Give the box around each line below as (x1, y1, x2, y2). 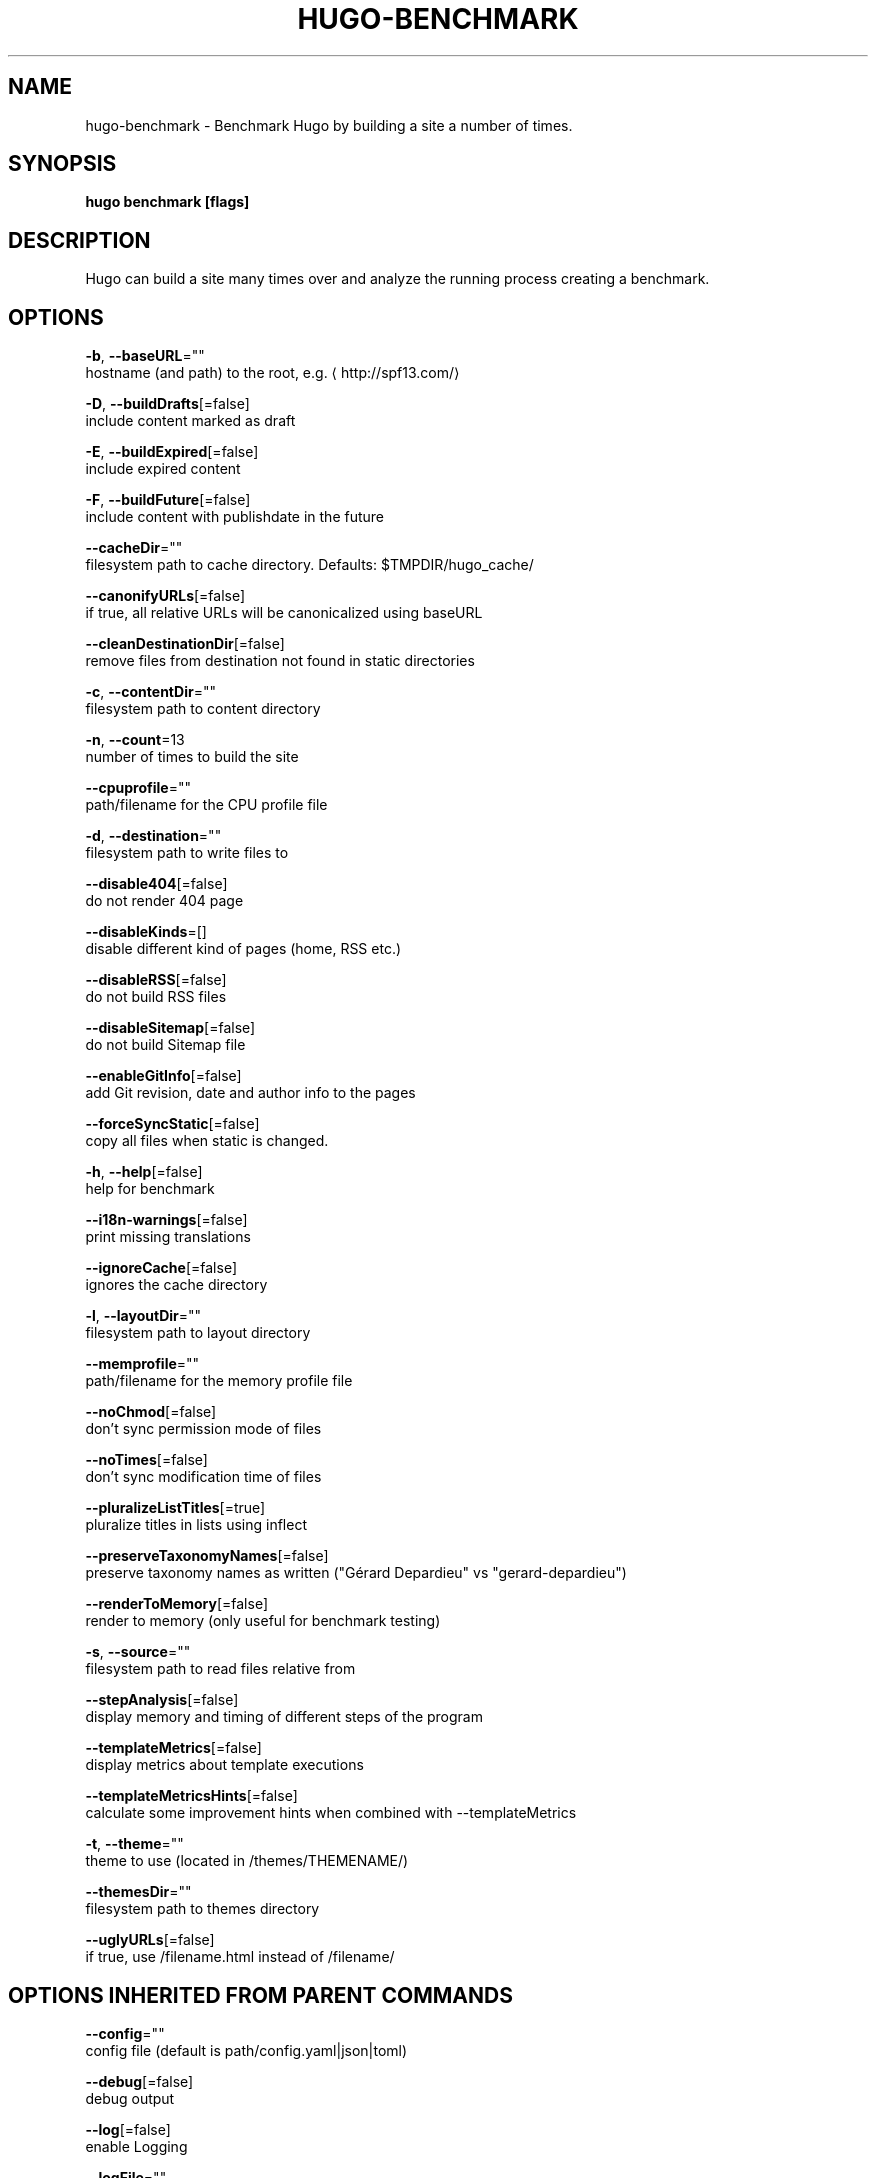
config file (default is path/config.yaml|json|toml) (85, 2041, 408, 2059)
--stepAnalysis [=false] (85, 1691, 239, 1709)
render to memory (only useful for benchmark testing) (85, 1612, 441, 1630)
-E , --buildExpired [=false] (85, 443, 259, 461)
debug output (85, 2089, 175, 2107)
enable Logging (85, 2137, 188, 2155)
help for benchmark (85, 1180, 215, 1198)
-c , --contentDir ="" (85, 683, 216, 701)
